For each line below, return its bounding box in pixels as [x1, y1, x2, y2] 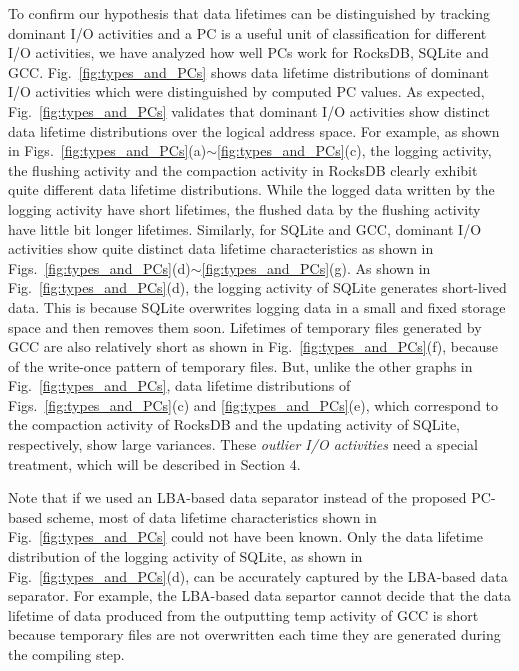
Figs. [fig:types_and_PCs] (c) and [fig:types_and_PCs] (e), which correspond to [8, 394, 499, 415]
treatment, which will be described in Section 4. [8, 453, 301, 474]
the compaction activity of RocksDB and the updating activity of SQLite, [8, 414, 460, 435]
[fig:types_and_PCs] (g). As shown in [201, 257, 431, 278]
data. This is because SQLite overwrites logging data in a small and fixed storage [8, 296, 506, 317]
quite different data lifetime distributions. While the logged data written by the [8, 179, 495, 200]
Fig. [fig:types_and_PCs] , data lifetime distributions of [8, 375, 351, 396]
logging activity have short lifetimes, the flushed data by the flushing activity [8, 198, 481, 219]
